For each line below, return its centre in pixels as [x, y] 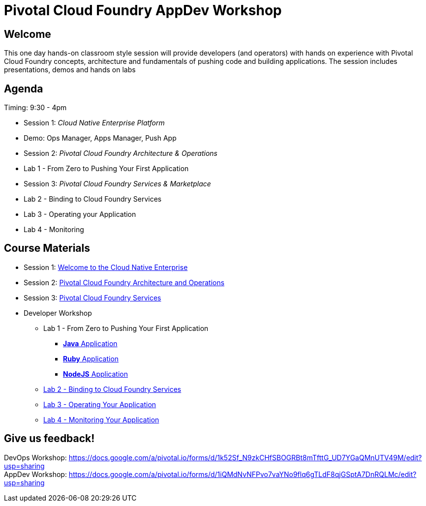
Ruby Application [91, 358]
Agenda [24, 89]
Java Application [90, 343]
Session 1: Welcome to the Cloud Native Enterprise [106, 267]
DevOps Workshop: [35, 457]
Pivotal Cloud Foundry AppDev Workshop [143, 10]
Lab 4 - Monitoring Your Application [101, 419]
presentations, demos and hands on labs [70, 70]
